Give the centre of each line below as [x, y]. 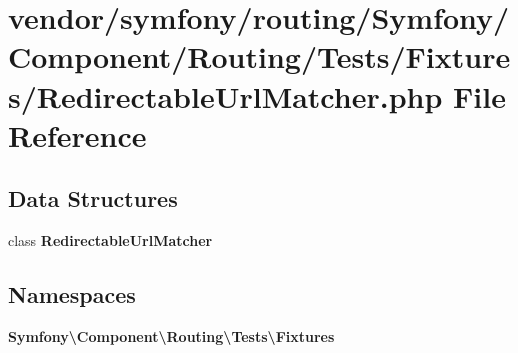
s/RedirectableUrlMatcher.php [225, 95]
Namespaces [72, 294]
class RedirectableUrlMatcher [110, 240]
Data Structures [93, 198]
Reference [77, 134]
